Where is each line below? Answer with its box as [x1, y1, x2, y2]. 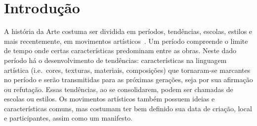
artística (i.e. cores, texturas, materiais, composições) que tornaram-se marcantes [4, 64, 251, 75]
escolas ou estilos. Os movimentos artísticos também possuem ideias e [4, 94, 215, 104]
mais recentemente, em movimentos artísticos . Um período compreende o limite [4, 35, 248, 46]
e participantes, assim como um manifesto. [4, 113, 133, 123]
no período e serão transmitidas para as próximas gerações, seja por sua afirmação [4, 74, 253, 85]
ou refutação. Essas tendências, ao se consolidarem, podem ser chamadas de [4, 84, 233, 94]
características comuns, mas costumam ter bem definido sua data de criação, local [4, 103, 252, 113]
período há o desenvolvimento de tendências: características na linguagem [4, 55, 227, 65]
